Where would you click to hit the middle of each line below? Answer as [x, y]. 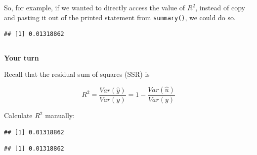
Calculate [18, 115]
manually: [60, 115]
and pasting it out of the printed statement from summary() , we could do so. [120, 17]
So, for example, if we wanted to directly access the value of [95, 7]
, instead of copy [220, 7]
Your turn [21, 57]
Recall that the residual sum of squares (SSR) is [77, 74]
